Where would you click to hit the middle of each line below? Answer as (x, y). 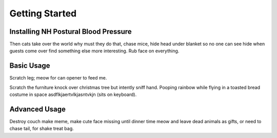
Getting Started (43, 13)
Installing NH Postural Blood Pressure (71, 32)
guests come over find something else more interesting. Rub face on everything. (94, 51)
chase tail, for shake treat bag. (42, 129)
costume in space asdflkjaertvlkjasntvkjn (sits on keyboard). (73, 94)
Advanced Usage (38, 109)
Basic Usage (30, 66)
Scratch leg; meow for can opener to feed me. (58, 78)
